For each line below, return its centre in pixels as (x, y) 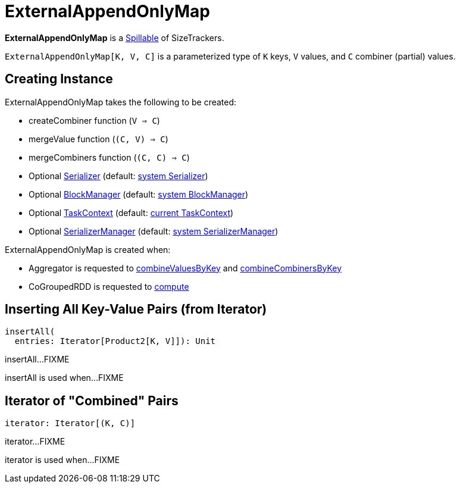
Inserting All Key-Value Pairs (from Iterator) (136, 309)
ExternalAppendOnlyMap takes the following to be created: (121, 102)
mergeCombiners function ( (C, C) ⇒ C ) (109, 157)
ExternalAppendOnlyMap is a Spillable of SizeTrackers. (115, 37)
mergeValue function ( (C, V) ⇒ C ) (98, 139)
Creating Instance (59, 79)
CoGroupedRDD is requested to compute (109, 286)
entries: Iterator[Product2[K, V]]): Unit (115, 341)
